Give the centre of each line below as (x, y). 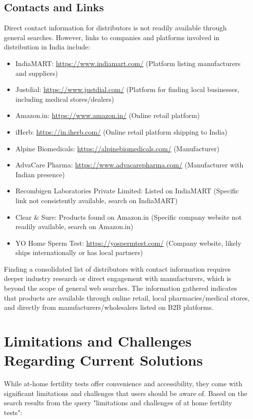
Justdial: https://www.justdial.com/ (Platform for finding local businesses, (127, 89)
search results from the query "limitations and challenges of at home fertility (118, 403)
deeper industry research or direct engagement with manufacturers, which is (118, 278)
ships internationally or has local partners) (79, 252)
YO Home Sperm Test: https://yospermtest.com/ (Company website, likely (128, 243)
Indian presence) (40, 174)
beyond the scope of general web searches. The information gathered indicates (121, 288)
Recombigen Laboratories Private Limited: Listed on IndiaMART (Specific (127, 191)
